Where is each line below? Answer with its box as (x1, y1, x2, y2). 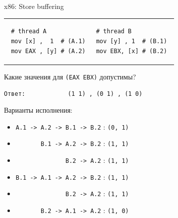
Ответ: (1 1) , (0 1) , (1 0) (4, 90, 143, 98)
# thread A (11, 28, 47, 35)
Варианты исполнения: (4, 104, 72, 115)
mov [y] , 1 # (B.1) (96, 37, 167, 45)
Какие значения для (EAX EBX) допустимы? (4, 71, 136, 81)
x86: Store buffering (4, 1, 64, 11)
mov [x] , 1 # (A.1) (11, 37, 86, 45)
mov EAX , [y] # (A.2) (11, 47, 86, 55)
